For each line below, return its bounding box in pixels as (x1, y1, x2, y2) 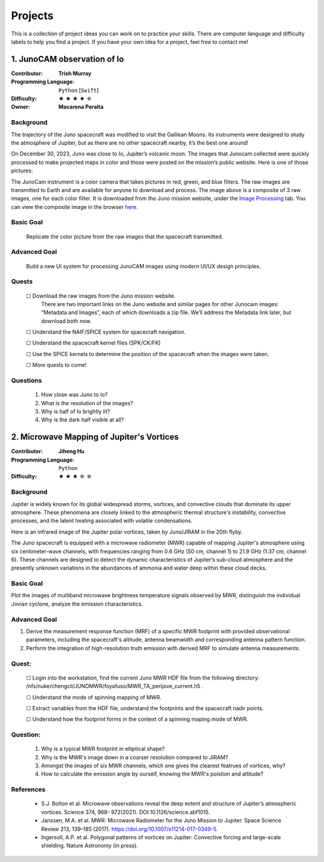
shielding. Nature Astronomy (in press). (41, 842, 138, 849)
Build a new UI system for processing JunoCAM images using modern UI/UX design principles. (26, 262, 261, 270)
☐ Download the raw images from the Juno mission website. (26, 292, 176, 300)
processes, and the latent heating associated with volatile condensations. (11, 517, 193, 525)
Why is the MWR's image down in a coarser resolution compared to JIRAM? (41, 753, 228, 761)
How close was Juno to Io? (41, 391, 108, 399)
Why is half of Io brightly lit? (41, 408, 110, 415)
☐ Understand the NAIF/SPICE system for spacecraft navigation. (26, 328, 186, 336)
